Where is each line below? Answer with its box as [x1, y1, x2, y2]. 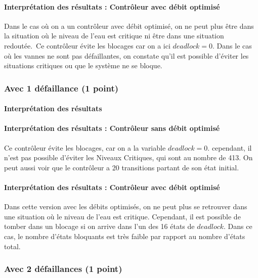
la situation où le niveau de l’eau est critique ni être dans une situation [4, 30, 224, 41]
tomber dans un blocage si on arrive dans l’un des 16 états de [4, 221, 195, 231]
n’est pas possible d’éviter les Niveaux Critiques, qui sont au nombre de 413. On [4, 152, 253, 163]
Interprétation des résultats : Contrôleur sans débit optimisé [4, 123, 220, 133]
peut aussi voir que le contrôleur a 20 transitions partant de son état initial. [4, 162, 239, 172]
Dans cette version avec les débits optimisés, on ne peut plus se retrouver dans [4, 201, 247, 212]
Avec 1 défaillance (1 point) [4, 81, 119, 94]
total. [4, 241, 21, 251]
